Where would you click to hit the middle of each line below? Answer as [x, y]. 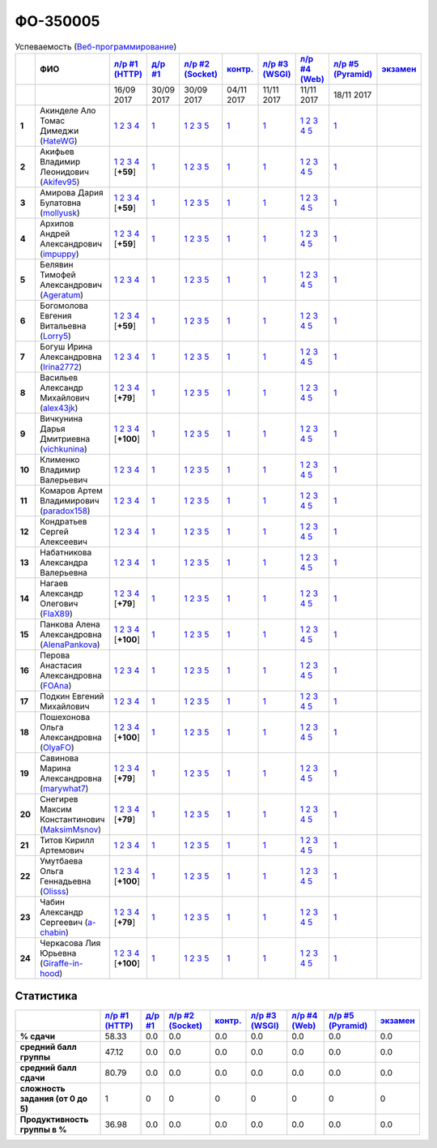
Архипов [57, 223]
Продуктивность [54, 1120]
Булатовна [61, 203]
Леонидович [64, 172]
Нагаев [54, 583]
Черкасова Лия [70, 943]
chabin [53, 932]
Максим [56, 809]
